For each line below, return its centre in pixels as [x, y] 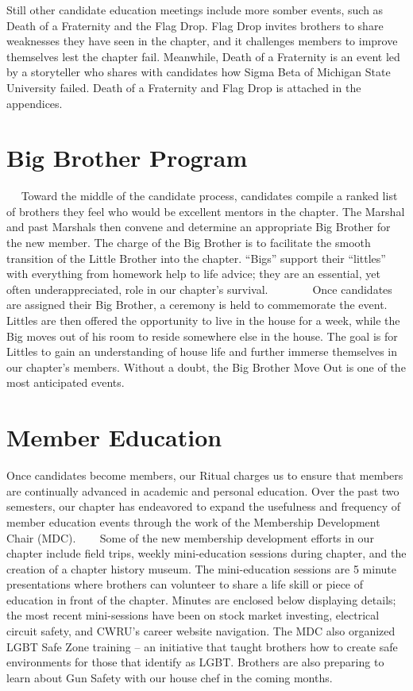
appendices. [35, 103]
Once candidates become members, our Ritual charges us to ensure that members [205, 475]
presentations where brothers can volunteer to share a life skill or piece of [185, 584]
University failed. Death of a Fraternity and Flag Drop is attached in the [184, 87]
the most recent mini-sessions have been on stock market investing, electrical [193, 615]
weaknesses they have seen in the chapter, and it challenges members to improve [202, 41]
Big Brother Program [127, 158]
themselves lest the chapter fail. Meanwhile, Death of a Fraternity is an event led [203, 56]
